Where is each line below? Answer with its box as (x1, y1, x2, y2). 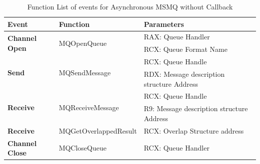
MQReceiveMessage (58, 102, 119, 112)
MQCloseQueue (58, 143, 106, 153)
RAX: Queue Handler (143, 31, 210, 42)
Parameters (143, 18, 184, 29)
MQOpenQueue (58, 37, 107, 48)
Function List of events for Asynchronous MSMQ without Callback (27, 1, 233, 11)
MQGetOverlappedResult (58, 125, 137, 136)
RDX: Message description (143, 68, 225, 79)
